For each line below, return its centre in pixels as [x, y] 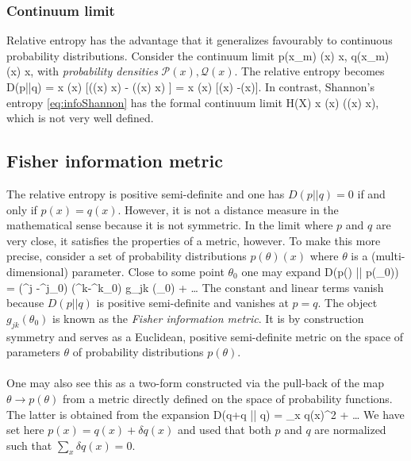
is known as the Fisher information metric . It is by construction [208, 318]
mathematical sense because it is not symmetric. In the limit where [170, 225]
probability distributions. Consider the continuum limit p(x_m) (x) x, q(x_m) [198, 55]
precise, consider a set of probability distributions [127, 256]
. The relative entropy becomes [309, 71]
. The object [348, 303]
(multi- [388, 256]
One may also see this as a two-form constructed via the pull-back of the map [196, 383]
